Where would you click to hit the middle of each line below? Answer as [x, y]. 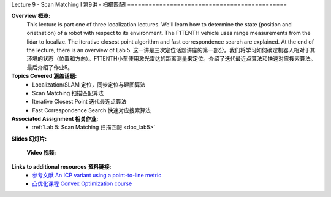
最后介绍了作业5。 [50, 67]
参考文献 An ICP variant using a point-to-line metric [97, 176]
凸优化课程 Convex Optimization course [82, 183]
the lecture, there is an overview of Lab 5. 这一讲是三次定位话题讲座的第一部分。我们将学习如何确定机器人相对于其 [171, 50]
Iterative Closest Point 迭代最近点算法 [79, 102]
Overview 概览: [31, 16]
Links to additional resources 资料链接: [61, 166]
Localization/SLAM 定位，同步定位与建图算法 [89, 84]
